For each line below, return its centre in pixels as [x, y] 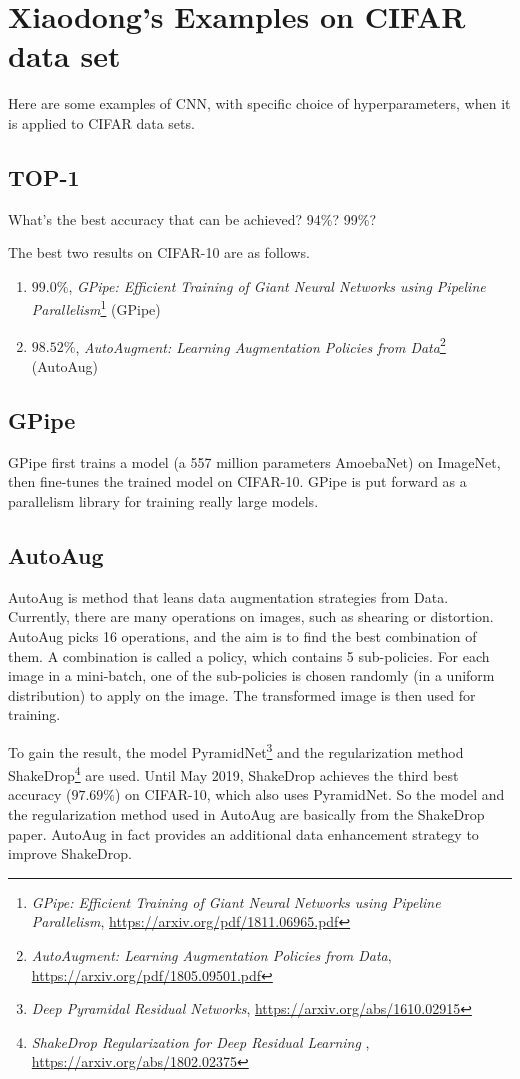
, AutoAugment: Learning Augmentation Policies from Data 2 [260, 345]
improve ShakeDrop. [70, 853]
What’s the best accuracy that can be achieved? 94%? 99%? [192, 218]
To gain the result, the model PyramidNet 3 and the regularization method [236, 750]
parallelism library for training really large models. [163, 500]
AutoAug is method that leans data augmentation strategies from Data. [228, 596]
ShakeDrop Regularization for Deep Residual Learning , [200, 1041]
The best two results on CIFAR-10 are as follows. [159, 252]
